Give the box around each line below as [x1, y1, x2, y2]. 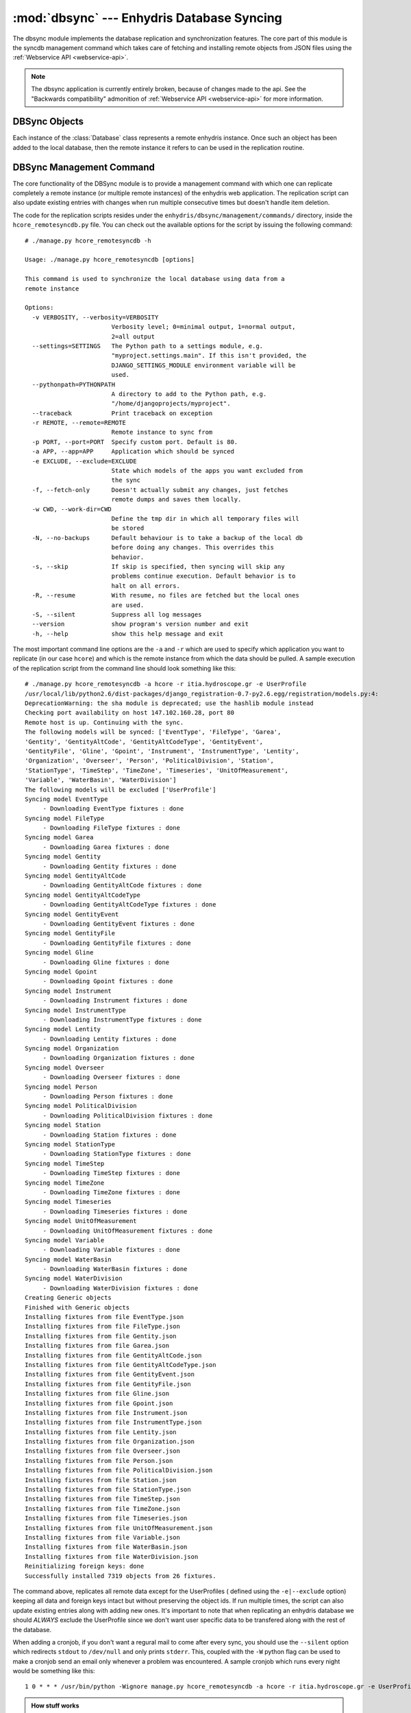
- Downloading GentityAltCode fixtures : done [42, 881, 202, 889]
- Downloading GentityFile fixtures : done [42, 939, 191, 947]
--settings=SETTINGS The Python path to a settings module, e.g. [32, 342, 264, 349]
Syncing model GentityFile [25, 929, 116, 937]
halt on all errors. [111, 582, 181, 589]
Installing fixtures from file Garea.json [25, 1342, 170, 1350]
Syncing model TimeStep [25, 1159, 105, 1168]
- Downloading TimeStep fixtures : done [42, 1169, 181, 1177]
